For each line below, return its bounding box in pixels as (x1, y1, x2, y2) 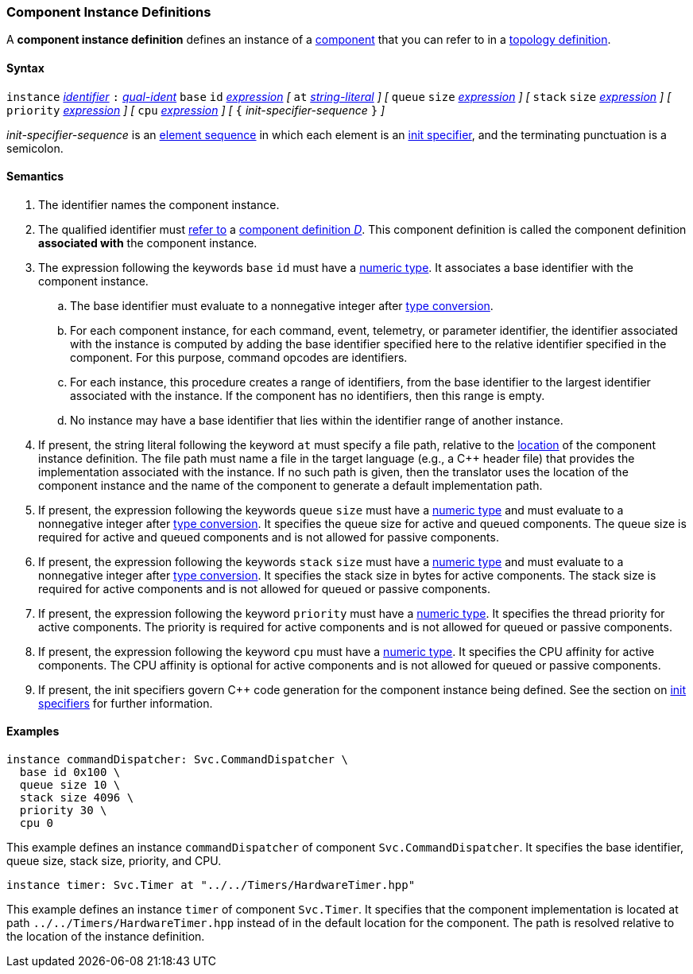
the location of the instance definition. (6, 929, 205, 944)
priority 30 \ (19, 804, 107, 817)
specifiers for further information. (38, 696, 213, 710)
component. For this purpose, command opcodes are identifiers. (70, 350, 408, 364)
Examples (6, 724, 60, 739)
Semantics (6, 169, 64, 184)
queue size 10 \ (19, 778, 121, 792)
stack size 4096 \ (19, 791, 134, 805)
